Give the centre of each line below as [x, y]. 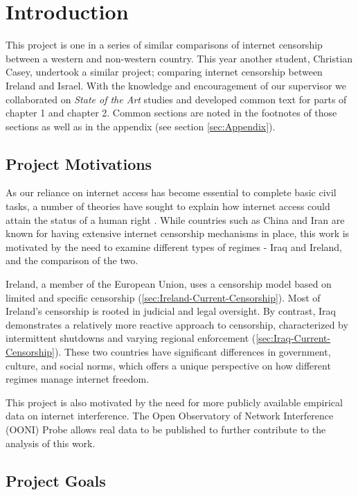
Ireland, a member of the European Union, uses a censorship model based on [169, 284]
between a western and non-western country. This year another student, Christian [179, 58]
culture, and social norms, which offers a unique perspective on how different [168, 365]
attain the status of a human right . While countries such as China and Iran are [175, 219]
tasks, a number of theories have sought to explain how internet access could [168, 206]
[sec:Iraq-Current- [293, 338]
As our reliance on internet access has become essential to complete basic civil [171, 192]
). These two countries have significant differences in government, [193, 352]
